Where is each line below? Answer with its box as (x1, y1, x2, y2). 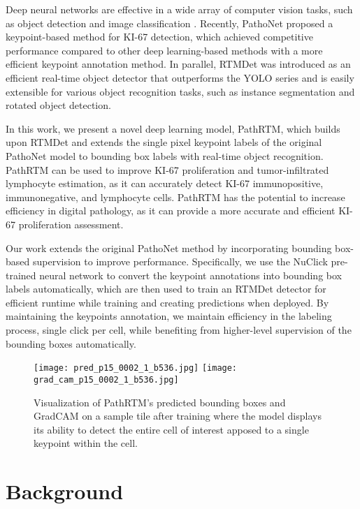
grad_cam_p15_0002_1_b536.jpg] (34, 374, 179, 385)
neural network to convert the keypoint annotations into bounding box (39, 267, 342, 282)
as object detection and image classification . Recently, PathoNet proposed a (6, 15, 333, 30)
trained (6, 267, 36, 282)
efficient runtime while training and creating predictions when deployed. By (6, 295, 329, 309)
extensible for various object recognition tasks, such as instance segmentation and (6, 84, 355, 98)
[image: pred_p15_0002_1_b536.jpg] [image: (34, 363, 238, 374)
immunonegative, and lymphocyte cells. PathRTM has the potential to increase (6, 189, 345, 204)
